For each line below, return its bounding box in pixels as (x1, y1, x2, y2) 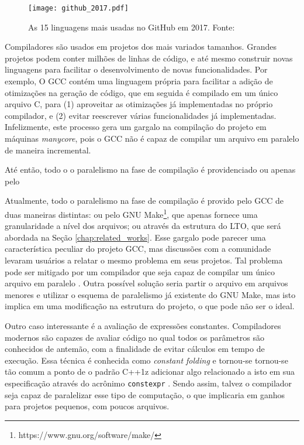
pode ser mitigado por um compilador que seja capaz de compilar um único (5, 265, 275, 278)
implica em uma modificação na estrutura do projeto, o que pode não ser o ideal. (5, 300, 295, 312)
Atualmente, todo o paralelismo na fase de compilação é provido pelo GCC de (5, 194, 284, 207)
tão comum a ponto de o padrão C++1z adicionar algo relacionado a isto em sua (5, 365, 295, 378)
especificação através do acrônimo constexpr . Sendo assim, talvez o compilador (5, 376, 292, 389)
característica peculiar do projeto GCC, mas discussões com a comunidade (5, 242, 271, 255)
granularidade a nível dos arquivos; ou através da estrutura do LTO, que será (5, 220, 281, 232)
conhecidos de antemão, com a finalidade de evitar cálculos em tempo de (5, 343, 265, 355)
